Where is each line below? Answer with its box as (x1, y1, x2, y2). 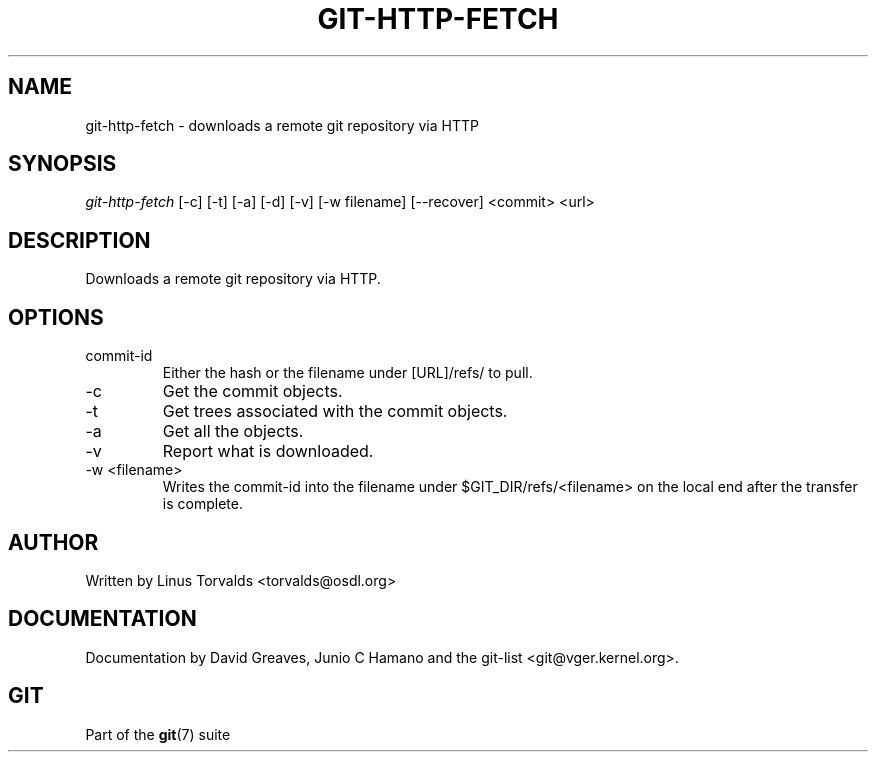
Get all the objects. (162, 421, 304, 442)
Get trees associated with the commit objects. (162, 401, 508, 422)
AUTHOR (8, 529, 99, 555)
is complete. (162, 495, 243, 513)
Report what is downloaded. (162, 441, 374, 462)
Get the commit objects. (162, 381, 343, 402)
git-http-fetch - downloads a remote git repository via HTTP (85, 116, 479, 134)
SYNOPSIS (8, 151, 117, 177)
